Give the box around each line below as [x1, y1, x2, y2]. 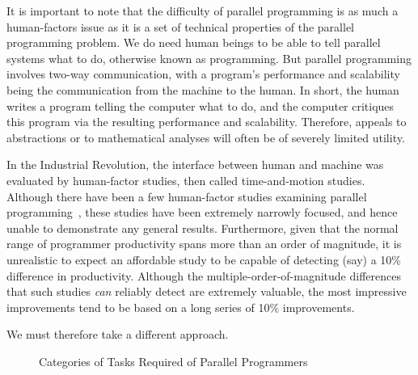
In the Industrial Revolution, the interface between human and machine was [6, 156, 384, 173]
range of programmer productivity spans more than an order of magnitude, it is [6, 235, 402, 252]
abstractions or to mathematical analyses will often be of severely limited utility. [6, 129, 405, 145]
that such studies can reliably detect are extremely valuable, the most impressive [6, 283, 407, 300]
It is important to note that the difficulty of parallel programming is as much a [6, 2, 399, 19]
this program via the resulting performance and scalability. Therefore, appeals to [6, 113, 407, 130]
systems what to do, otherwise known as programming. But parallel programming [6, 49, 412, 66]
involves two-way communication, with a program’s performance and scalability [6, 65, 400, 82]
